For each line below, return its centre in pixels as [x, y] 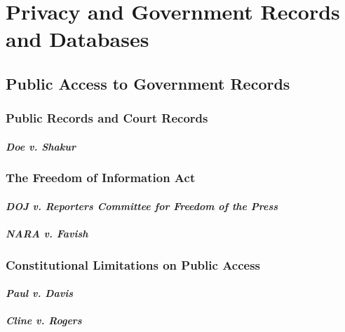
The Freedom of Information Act [101, 178]
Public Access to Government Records [148, 83]
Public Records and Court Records [107, 118]
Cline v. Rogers [44, 320]
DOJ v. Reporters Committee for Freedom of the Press [142, 206]
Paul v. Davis [39, 293]
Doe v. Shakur [41, 146]
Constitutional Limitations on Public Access [133, 264]
